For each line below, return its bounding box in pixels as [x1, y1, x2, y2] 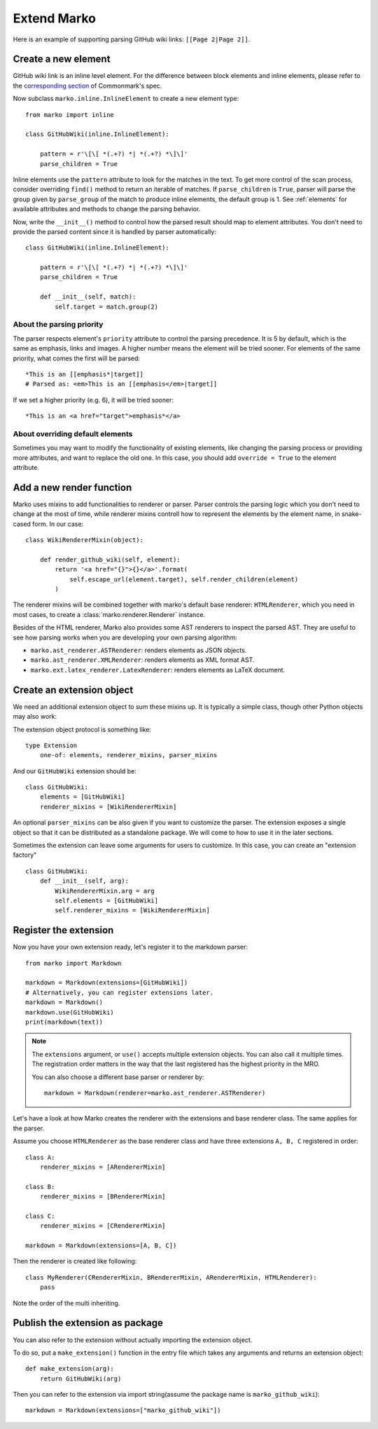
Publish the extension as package [13, 1317, 164, 1329]
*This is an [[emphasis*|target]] [25, 370, 143, 378]
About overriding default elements [13, 428, 133, 438]
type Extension [25, 741, 78, 750]
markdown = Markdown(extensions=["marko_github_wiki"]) [25, 1407, 221, 1414]
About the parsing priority [13, 320, 104, 330]
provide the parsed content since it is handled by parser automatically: [13, 227, 216, 236]
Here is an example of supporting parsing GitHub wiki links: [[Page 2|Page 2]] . [13, 35, 251, 43]
